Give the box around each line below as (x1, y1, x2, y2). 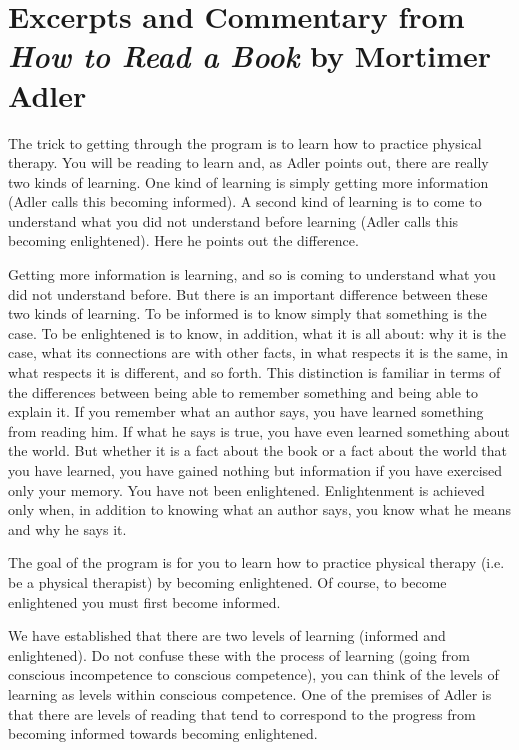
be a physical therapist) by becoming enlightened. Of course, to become (8, 571, 447, 592)
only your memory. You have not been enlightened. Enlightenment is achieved (8, 479, 485, 500)
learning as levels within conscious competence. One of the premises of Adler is (8, 683, 492, 704)
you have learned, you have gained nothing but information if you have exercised (8, 460, 503, 480)
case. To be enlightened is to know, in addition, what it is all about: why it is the (8, 322, 507, 343)
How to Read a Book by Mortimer (8, 35, 492, 77)
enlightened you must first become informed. (8, 591, 281, 612)
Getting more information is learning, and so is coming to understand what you (8, 264, 496, 285)
